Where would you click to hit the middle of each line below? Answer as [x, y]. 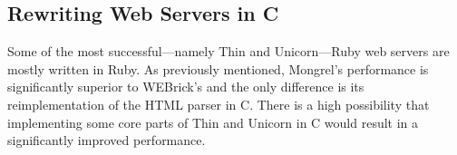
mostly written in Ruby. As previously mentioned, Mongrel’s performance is [218, 68]
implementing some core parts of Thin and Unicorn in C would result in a [213, 122]
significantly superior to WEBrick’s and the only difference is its [186, 87]
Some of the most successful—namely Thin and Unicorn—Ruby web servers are [228, 51]
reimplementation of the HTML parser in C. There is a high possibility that [219, 104]
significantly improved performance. [107, 140]
